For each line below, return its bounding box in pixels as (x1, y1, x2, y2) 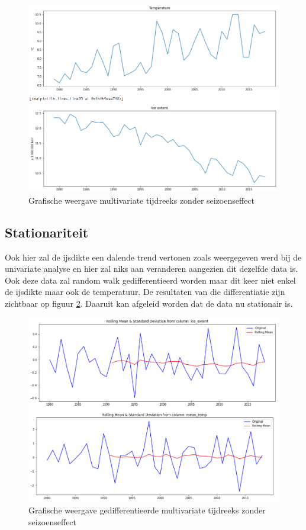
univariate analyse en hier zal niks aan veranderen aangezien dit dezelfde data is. (5, 262, 298, 275)
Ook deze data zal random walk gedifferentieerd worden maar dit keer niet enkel (5, 274, 296, 286)
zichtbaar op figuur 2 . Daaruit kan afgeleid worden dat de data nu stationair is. (5, 297, 293, 309)
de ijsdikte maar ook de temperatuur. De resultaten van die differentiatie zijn (5, 285, 285, 298)
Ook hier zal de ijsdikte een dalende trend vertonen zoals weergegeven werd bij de (5, 250, 302, 263)
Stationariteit (5, 223, 89, 241)
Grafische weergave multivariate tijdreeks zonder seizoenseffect (28, 194, 255, 206)
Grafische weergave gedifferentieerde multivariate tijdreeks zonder (28, 504, 266, 516)
